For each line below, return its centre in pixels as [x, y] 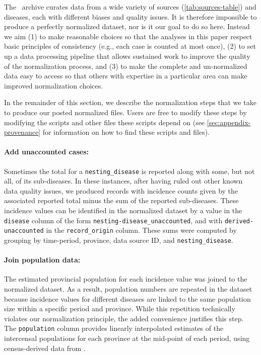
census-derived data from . [45, 348]
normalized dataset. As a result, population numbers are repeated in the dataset [128, 288]
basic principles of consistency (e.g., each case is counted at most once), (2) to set [130, 46]
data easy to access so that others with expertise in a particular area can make [126, 76]
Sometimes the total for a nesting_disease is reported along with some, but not [129, 171]
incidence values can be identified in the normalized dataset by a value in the [123, 210]
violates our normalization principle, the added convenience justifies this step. [124, 318]
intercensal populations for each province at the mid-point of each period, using [127, 338]
